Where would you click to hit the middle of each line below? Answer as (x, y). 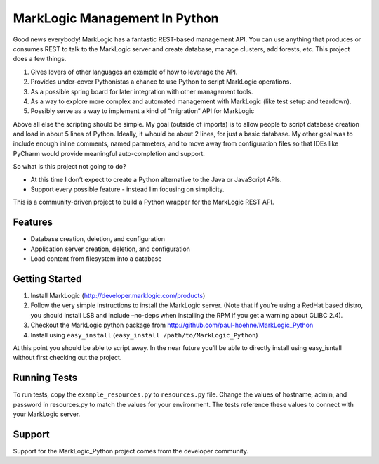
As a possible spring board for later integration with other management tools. (142, 91)
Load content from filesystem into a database (96, 259)
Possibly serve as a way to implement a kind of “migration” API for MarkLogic (142, 111)
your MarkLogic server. (47, 414)
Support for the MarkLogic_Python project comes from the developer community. (131, 451)
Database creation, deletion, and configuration (98, 239)
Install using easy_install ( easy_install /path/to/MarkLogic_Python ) (145, 335)
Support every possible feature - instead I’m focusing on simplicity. (127, 189)
